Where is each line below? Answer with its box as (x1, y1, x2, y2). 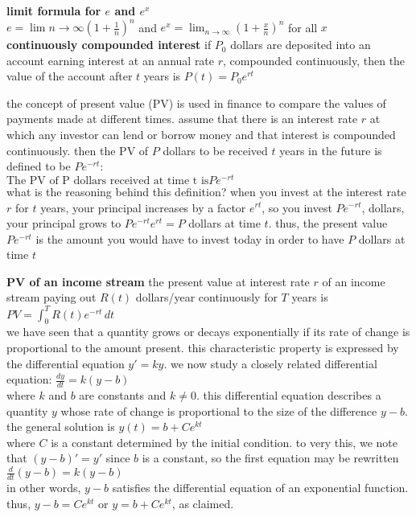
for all (287, 18, 318, 35)
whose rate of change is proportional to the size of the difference (60, 402, 377, 419)
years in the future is (279, 142, 382, 158)
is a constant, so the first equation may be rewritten (142, 449, 399, 466)
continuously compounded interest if (6, 36, 212, 53)
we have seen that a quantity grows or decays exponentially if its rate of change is (6, 323, 410, 340)
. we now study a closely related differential (163, 355, 377, 371)
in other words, (6, 479, 81, 496)
